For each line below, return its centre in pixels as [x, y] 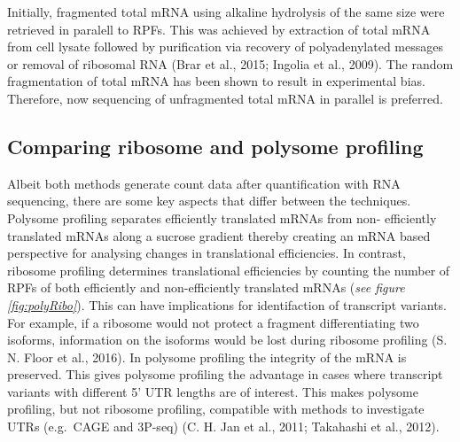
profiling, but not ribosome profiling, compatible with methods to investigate [216, 409]
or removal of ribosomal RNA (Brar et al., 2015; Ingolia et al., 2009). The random [230, 63]
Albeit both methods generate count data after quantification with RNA [204, 183]
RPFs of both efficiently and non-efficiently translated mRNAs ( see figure [206, 287]
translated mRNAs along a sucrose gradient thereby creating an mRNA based [219, 235]
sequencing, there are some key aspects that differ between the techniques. [209, 201]
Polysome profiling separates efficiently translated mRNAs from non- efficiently [222, 217]
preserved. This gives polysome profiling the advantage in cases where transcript [225, 374]
